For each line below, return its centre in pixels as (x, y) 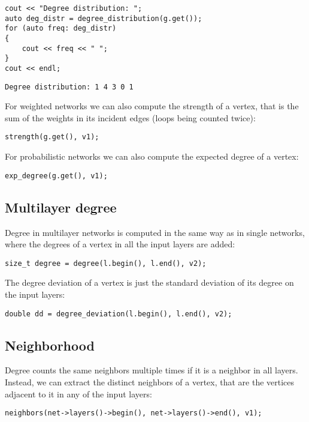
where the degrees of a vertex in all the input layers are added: (120, 244)
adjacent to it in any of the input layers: (78, 393)
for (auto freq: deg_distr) (61, 29)
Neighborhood (50, 345)
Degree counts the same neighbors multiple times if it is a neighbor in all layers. (152, 370)
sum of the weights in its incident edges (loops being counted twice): (130, 117)
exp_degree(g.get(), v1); (56, 176)
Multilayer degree (61, 207)
